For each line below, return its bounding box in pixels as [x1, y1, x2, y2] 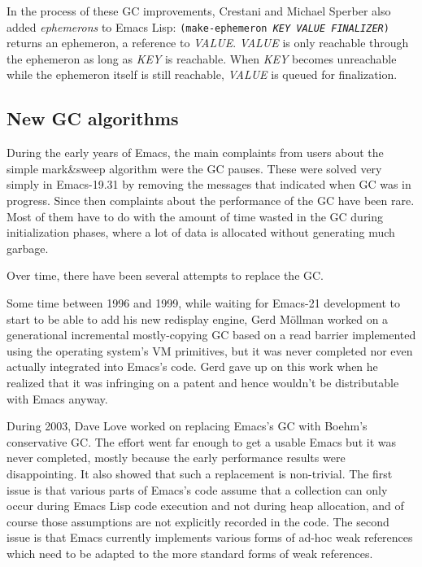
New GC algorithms [7, 106, 179, 131]
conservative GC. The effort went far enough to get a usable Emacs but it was [7, 433, 396, 450]
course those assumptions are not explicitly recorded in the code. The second [7, 512, 389, 530]
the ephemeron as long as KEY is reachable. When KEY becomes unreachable [7, 50, 397, 67]
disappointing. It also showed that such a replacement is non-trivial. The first [7, 465, 393, 482]
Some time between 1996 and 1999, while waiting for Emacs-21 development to [7, 294, 401, 311]
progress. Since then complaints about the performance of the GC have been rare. [7, 192, 415, 209]
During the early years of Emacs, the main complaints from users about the [7, 144, 384, 161]
